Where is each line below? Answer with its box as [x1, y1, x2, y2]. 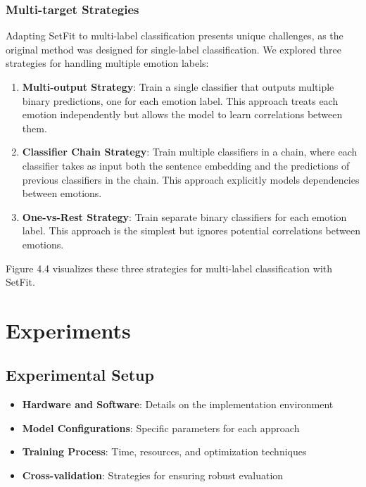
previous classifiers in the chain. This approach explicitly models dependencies [22, 172, 360, 186]
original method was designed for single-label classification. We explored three [6, 42, 341, 56]
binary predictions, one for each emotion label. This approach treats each [22, 93, 339, 108]
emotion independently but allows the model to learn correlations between [22, 107, 343, 122]
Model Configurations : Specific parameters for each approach [22, 420, 300, 435]
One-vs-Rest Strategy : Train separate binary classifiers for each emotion [22, 209, 347, 224]
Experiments [6, 315, 131, 344]
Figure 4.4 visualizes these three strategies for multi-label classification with [6, 260, 333, 275]
